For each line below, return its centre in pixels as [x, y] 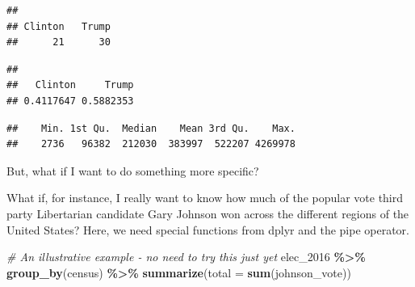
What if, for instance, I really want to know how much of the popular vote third [205, 198]
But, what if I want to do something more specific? [133, 170]
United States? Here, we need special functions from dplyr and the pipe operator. [208, 229]
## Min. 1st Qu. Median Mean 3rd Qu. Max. [151, 128]
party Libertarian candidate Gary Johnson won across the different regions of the [208, 213]
